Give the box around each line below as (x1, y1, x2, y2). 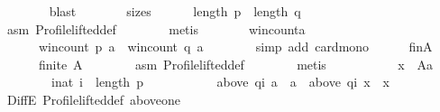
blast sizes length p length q (49, 2, 301, 20)
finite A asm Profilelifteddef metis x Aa (38, 54, 434, 73)
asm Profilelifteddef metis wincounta (6, 19, 306, 38)
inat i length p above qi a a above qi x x (50, 72, 390, 91)
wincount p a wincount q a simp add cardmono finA (38, 37, 433, 56)
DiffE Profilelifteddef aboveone (6, 89, 180, 108)
